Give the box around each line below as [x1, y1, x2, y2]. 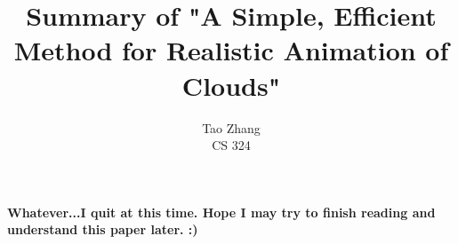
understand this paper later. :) [7, 220, 198, 239]
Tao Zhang [202, 118, 261, 137]
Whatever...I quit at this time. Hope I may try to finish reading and [7, 202, 436, 221]
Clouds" [181, 67, 281, 103]
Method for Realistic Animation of [13, 32, 449, 68]
